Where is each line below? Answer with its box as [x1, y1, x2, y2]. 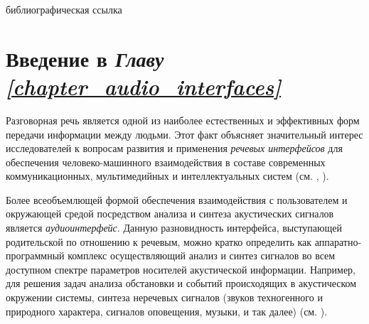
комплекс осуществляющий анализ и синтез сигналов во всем [68, 248, 336, 263]
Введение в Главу [6, 43, 164, 73]
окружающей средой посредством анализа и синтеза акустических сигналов [6, 206, 334, 221]
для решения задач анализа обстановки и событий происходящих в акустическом [6, 276, 357, 291]
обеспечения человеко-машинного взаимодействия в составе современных [6, 154, 326, 169]
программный [6, 248, 65, 263]
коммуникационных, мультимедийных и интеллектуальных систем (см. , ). [6, 168, 329, 183]
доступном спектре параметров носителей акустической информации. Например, [6, 261, 355, 276]
